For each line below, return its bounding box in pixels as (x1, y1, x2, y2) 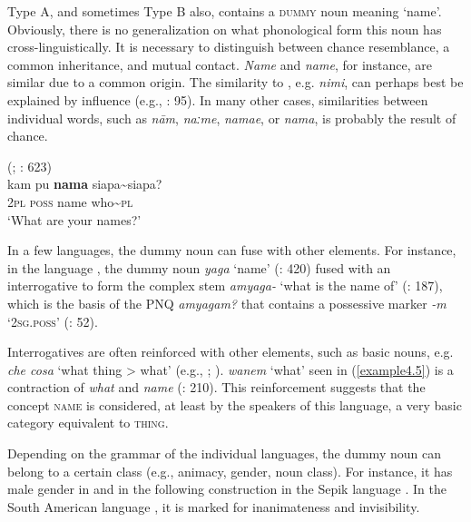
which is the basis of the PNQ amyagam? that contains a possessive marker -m (7, 293, 446, 312)
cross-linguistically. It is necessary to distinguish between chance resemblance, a (7, 37, 450, 56)
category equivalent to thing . (7, 413, 169, 432)
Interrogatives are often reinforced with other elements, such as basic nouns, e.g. (7, 342, 454, 361)
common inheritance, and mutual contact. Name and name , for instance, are (7, 54, 432, 74)
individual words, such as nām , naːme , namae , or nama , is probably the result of (7, 108, 456, 127)
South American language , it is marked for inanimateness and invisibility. (7, 497, 420, 516)
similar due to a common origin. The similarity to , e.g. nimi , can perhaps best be (7, 73, 464, 92)
